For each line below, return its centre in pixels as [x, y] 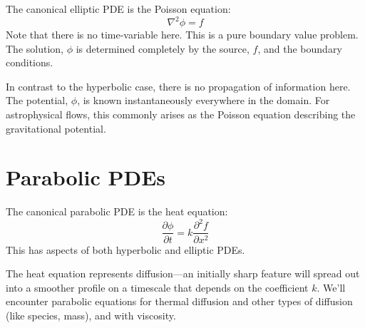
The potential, [37, 100]
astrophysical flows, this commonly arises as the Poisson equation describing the [181, 114]
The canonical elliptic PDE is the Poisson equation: [118, 9]
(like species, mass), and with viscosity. [91, 315]
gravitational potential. [56, 128]
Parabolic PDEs [86, 177]
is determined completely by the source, [163, 48]
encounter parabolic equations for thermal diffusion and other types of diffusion [179, 301]
